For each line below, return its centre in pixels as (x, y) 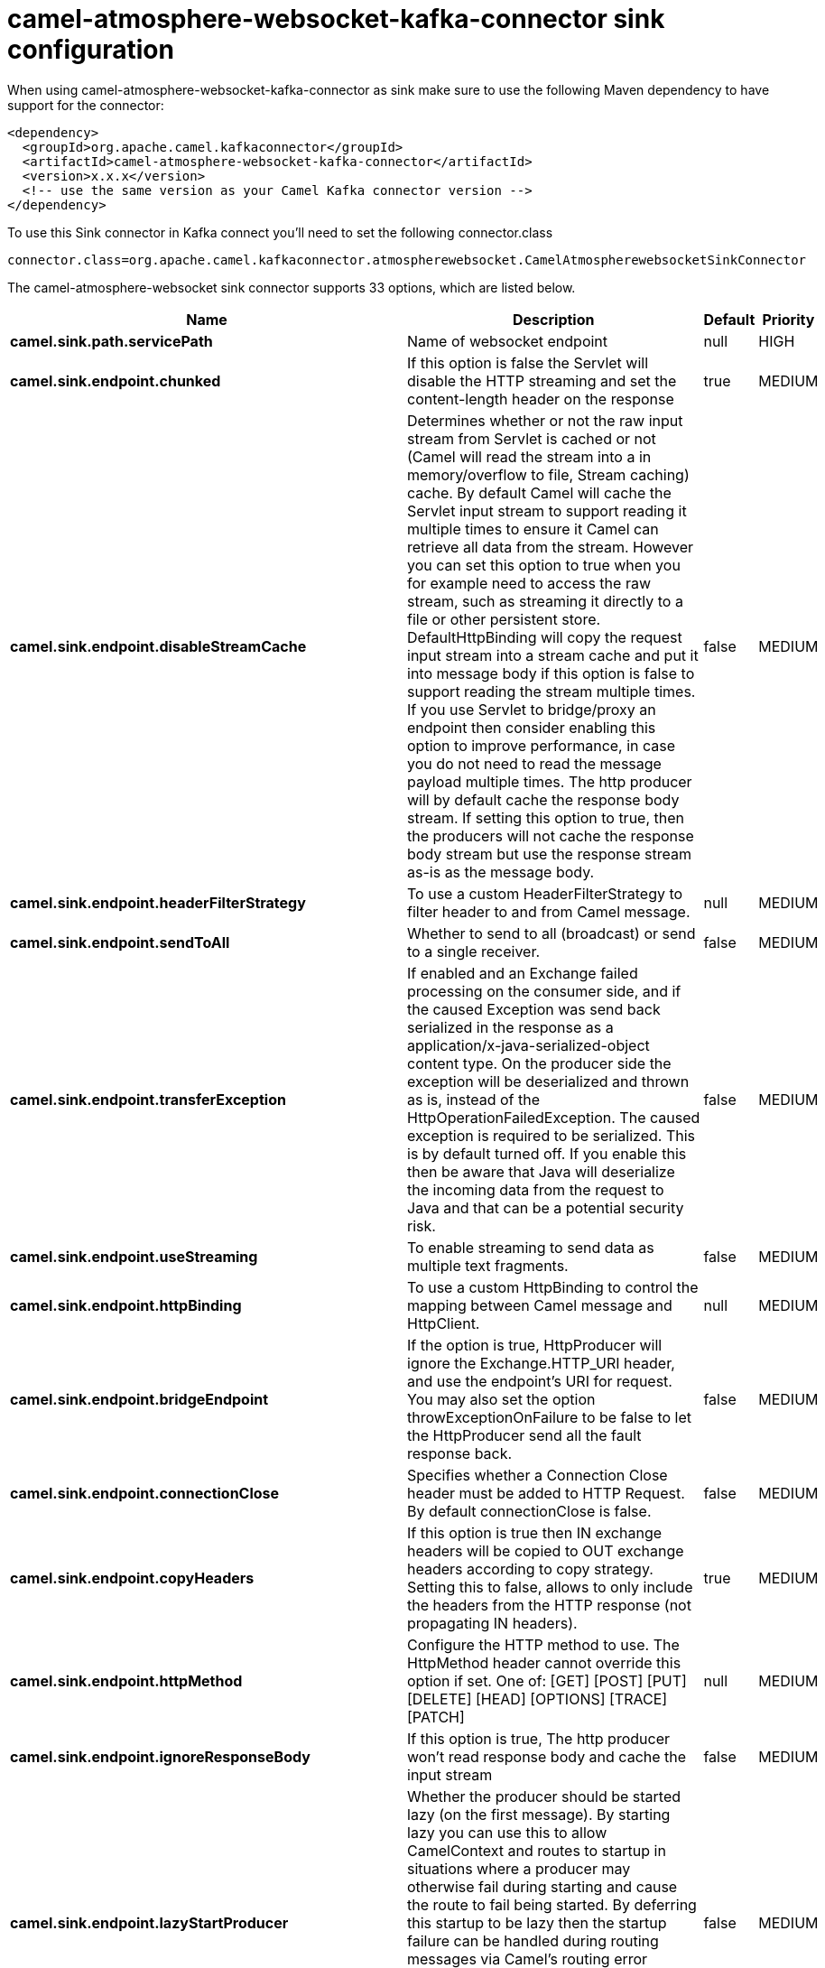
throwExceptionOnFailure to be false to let (550, 1417)
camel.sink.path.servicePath (111, 341)
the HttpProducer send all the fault (524, 1435)
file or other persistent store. (504, 619)
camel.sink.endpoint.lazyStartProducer (149, 1922)
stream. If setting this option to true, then (546, 817)
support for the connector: (86, 105)
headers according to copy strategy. (530, 1569)
